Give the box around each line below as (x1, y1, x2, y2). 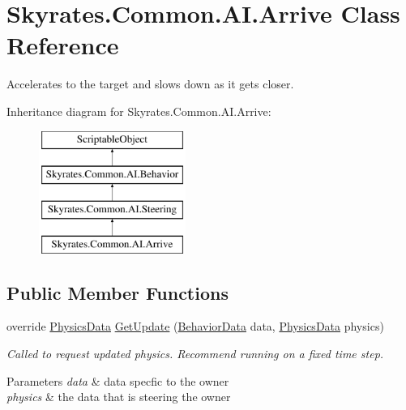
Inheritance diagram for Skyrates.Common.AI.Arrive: (6, 102, 271, 119)
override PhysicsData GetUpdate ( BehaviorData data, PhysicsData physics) (6, 318, 384, 335)
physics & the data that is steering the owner (6, 388, 231, 405)
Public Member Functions (6, 280, 229, 305)
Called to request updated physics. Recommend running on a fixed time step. (6, 345, 384, 362)
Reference (6, 28, 119, 62)
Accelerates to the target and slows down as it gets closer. (6, 75, 294, 92)
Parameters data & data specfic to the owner (6, 372, 229, 389)
